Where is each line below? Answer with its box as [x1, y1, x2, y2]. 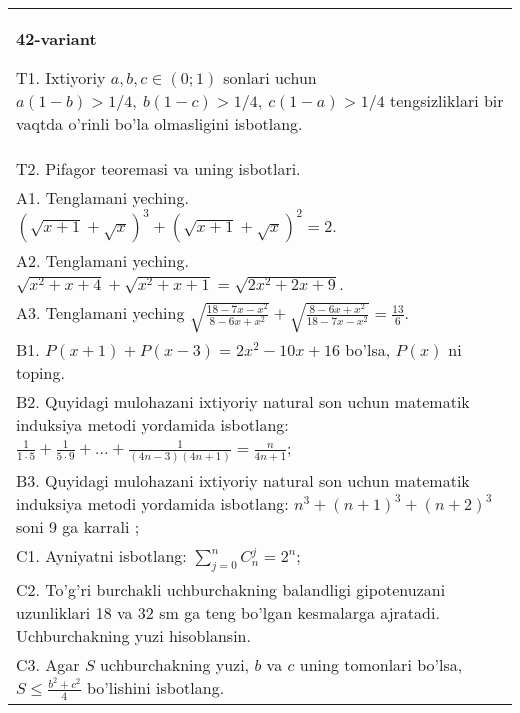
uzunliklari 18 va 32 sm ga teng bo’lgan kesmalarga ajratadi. [16, 601, 440, 625]
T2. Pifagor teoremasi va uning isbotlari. [16, 157, 301, 180]
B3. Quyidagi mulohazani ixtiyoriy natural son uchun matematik [16, 468, 470, 492]
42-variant [16, 27, 97, 50]
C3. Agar [16, 653, 80, 677]
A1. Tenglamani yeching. [16, 186, 189, 209]
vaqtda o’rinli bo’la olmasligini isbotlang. [16, 112, 303, 135]
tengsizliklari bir [390, 89, 504, 112]
